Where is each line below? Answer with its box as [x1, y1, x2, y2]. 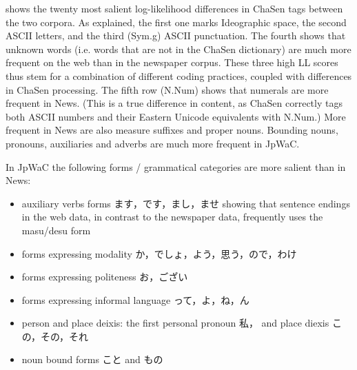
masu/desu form [21, 223, 91, 237]
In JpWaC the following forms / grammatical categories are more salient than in [6, 159, 346, 174]
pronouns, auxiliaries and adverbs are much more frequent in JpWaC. [6, 136, 300, 150]
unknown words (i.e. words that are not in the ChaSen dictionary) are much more [6, 41, 351, 56]
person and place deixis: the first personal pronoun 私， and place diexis [21, 316, 329, 330]
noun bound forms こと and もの [21, 352, 163, 367]
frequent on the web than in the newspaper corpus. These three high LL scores [6, 55, 338, 70]
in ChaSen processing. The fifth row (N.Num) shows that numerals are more [6, 82, 329, 96]
